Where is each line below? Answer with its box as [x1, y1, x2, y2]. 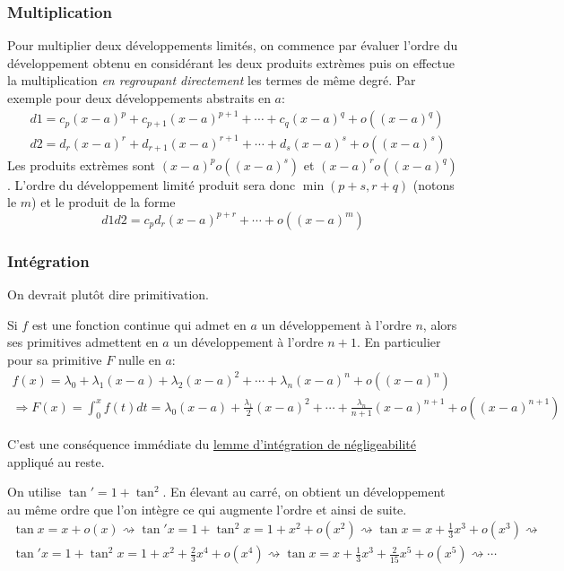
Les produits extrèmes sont [7, 155, 156, 174]
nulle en [117, 350, 161, 368]
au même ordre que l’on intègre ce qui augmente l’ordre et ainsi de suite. [7, 499, 407, 518]
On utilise [7, 482, 61, 501]
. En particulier [356, 333, 441, 351]
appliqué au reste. [7, 452, 105, 471]
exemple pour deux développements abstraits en [7, 89, 271, 107]
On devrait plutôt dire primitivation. [7, 285, 209, 304]
